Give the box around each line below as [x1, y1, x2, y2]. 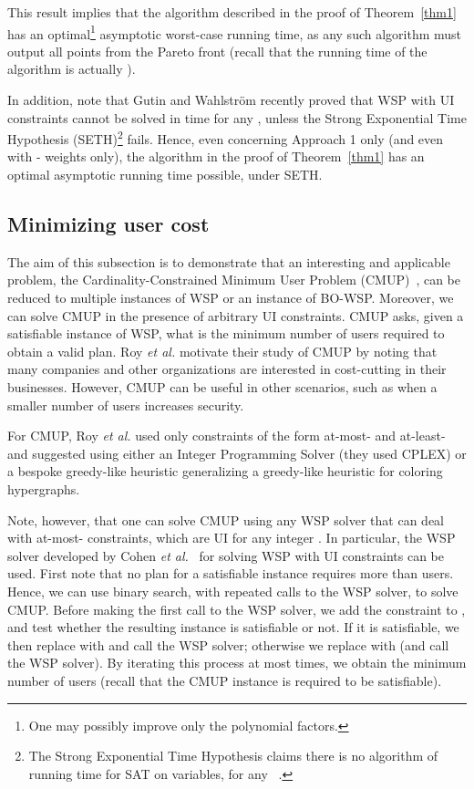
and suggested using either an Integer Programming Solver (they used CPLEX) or [7, 443, 467, 462]
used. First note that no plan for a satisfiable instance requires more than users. [7, 564, 454, 583]
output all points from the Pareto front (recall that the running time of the [7, 41, 428, 60]
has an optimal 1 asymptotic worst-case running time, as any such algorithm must [7, 21, 462, 43]
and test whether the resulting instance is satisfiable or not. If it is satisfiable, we [7, 618, 459, 637]
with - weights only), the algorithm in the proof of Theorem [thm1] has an [7, 147, 425, 166]
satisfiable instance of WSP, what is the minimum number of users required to [7, 324, 445, 343]
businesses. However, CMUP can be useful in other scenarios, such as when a [7, 378, 438, 397]
